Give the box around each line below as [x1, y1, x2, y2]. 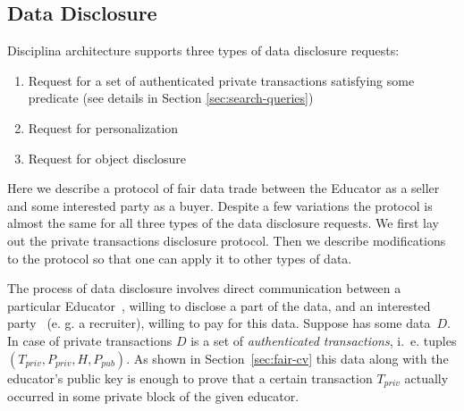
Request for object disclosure [28, 148, 187, 167]
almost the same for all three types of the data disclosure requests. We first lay [7, 214, 439, 232]
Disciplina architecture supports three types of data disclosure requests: [7, 41, 400, 60]
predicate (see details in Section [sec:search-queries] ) [28, 88, 314, 107]
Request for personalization [28, 118, 179, 137]
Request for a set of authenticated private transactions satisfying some [28, 71, 415, 89]
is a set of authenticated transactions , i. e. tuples [190, 331, 457, 349]
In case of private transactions [7, 331, 173, 349]
